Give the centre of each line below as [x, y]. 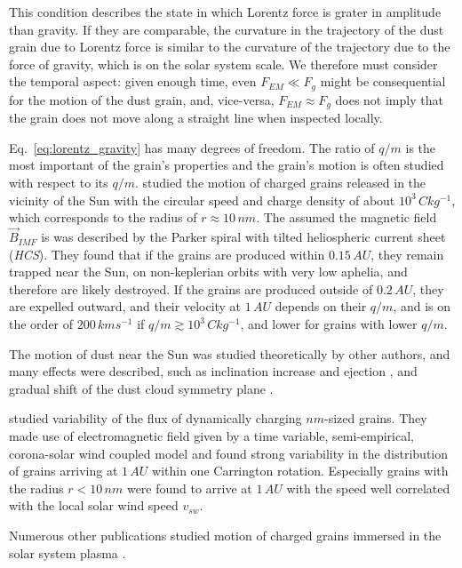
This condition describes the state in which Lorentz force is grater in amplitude [225, 12]
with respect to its [59, 183]
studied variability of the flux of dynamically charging [155, 418]
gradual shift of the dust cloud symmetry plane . [141, 388]
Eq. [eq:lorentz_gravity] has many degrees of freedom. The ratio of [192, 147]
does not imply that [389, 99]
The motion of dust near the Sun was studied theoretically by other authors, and [230, 353]
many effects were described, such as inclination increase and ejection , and [213, 371]
